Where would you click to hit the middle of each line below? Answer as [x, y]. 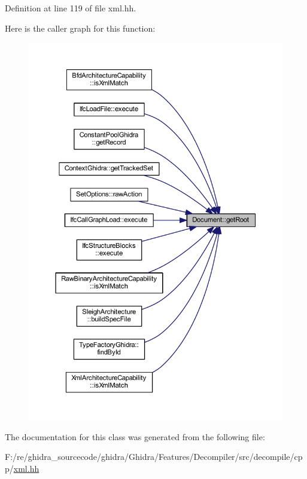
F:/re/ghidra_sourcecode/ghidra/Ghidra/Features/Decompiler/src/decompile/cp [154, 457]
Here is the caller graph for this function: [80, 28]
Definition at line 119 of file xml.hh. [71, 8]
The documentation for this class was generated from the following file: [135, 436]
